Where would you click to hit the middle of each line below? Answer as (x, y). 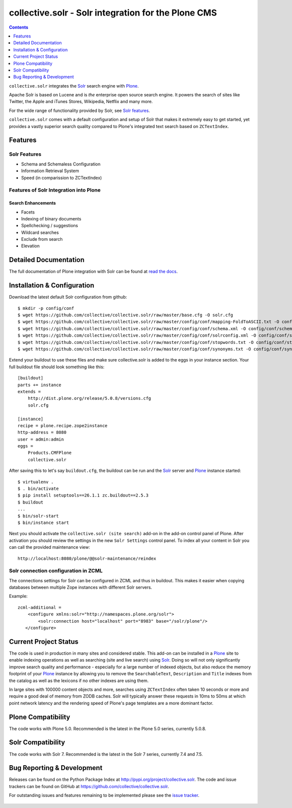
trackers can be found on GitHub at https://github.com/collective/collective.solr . (89, 786)
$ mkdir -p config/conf (46, 308)
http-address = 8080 (42, 432)
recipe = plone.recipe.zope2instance (63, 425)
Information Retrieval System (50, 171)
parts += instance (40, 385)
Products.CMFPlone (50, 453)
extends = (29, 391)
